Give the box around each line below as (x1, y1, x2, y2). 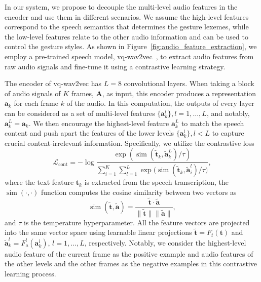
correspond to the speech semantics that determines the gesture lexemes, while (5, 21, 249, 32)
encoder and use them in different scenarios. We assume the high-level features (5, 11, 249, 22)
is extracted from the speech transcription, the (84, 177, 229, 187)
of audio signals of (5, 88, 61, 98)
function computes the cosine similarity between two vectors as (41, 186, 237, 197)
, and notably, (206, 107, 250, 118)
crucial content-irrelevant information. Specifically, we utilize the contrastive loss (5, 137, 254, 148)
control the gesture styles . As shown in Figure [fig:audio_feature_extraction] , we (5, 41, 257, 52)
